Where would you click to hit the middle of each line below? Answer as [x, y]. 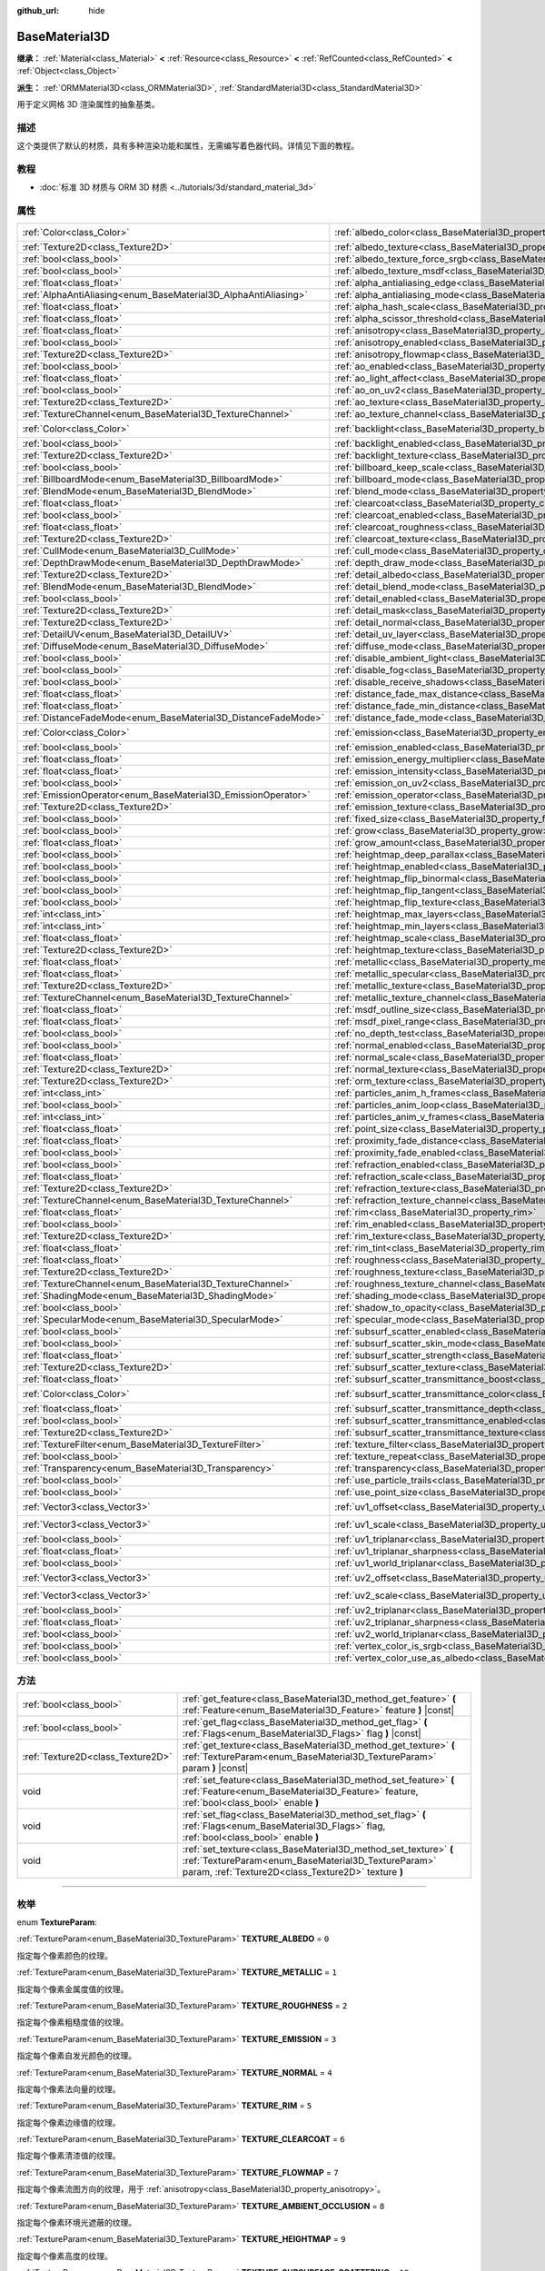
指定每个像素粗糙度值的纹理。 [73, 2022]
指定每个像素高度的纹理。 [64, 2256]
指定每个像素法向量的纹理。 [69, 2088]
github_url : [38, 10]
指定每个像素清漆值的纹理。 [69, 2156]
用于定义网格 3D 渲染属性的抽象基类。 [88, 104]
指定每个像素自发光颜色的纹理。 [76, 2056]
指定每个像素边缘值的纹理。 [69, 2122]
